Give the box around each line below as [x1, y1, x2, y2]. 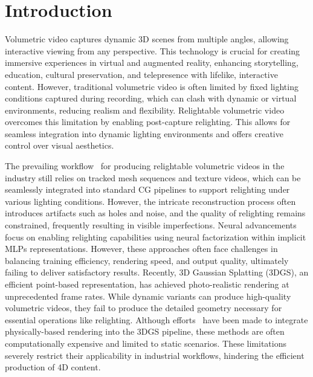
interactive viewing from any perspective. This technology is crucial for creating [5, 44, 300, 57]
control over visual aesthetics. [5, 139, 114, 152]
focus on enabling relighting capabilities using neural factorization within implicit [5, 230, 306, 243]
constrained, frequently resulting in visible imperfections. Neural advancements [5, 219, 297, 231]
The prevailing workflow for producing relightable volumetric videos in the [5, 159, 285, 172]
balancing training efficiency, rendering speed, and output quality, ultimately [5, 254, 289, 266]
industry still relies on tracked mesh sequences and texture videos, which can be [5, 171, 301, 184]
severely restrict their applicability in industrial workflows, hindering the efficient [5, 349, 305, 361]
